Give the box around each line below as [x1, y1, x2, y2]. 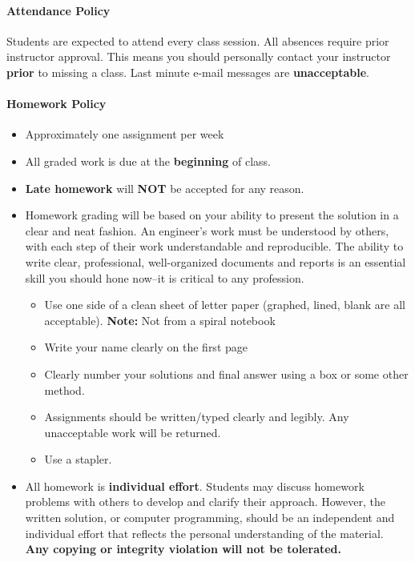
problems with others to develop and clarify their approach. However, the [25, 493, 385, 510]
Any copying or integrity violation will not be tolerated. [25, 540, 342, 557]
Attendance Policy [6, 2, 111, 18]
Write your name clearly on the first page [44, 339, 248, 355]
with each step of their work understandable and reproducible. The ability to [25, 238, 404, 255]
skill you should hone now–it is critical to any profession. [25, 269, 304, 286]
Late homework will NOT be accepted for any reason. [25, 179, 304, 196]
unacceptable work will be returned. [44, 424, 221, 440]
